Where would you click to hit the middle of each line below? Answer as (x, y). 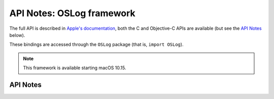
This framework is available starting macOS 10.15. (75, 68)
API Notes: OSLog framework (72, 13)
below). (17, 35)
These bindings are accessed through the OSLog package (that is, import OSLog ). (96, 44)
